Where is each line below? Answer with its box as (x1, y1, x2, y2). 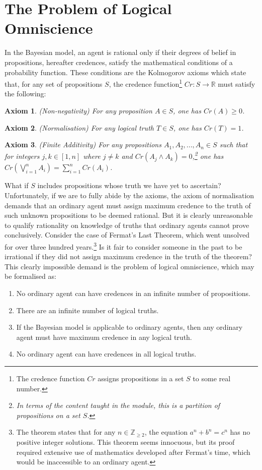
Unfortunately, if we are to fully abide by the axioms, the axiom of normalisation (5, 190, 254, 200)
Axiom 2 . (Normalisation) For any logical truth (5, 122, 154, 133)
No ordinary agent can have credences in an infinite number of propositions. (16, 287, 250, 298)
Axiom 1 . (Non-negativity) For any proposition (5, 105, 152, 115)
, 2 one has (192, 149, 224, 161)
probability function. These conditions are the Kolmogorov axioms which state (5, 67, 246, 77)
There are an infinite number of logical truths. (16, 305, 159, 315)
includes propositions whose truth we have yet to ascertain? (37, 180, 221, 191)
